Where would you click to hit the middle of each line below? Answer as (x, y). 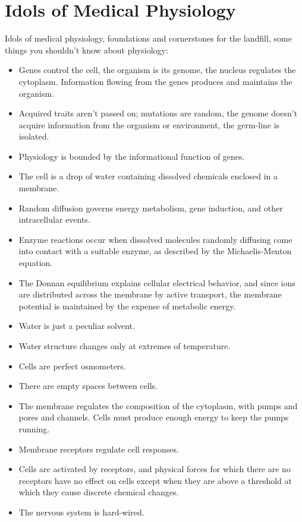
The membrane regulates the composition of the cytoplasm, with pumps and (158, 405)
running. (34, 428)
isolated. (34, 136)
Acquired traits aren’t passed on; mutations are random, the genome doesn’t (158, 113)
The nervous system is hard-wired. (81, 512)
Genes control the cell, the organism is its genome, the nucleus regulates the (157, 70)
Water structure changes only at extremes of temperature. (125, 346)
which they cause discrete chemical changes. (99, 492)
